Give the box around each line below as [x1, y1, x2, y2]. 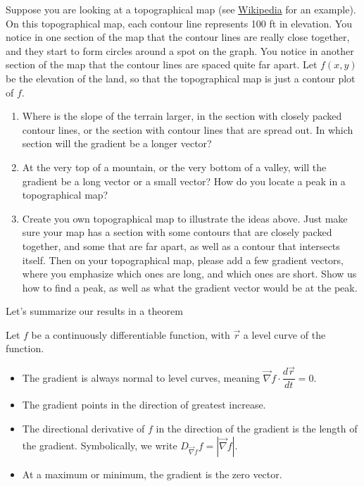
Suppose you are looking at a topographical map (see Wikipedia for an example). [6, 2, 356, 16]
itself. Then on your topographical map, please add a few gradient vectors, [22, 252, 344, 267]
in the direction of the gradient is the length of [156, 420, 358, 435]
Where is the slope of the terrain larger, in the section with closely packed [22, 108, 342, 123]
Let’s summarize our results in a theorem [6, 304, 183, 318]
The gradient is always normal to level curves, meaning [22, 370, 260, 385]
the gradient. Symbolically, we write [22, 437, 177, 452]
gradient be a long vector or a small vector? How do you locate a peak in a [22, 173, 346, 188]
